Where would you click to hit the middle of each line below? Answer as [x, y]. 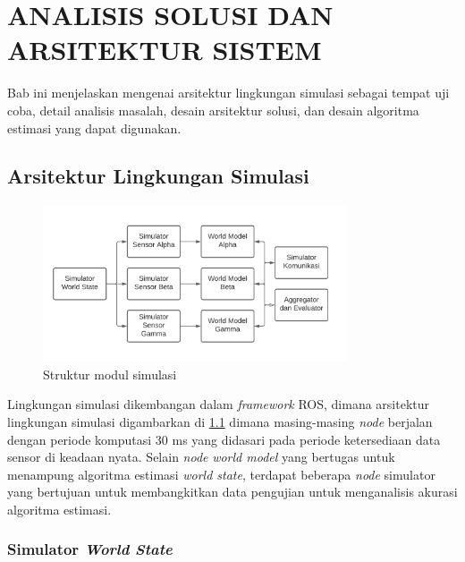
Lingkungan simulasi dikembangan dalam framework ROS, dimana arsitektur [219, 404]
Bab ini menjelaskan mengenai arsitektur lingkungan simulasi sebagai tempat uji [228, 93]
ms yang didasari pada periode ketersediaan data [306, 439]
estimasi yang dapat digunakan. [94, 128]
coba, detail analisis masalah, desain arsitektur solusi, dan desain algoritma [213, 110]
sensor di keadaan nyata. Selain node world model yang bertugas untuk [201, 457]
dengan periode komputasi [80, 439]
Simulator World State [90, 549]
